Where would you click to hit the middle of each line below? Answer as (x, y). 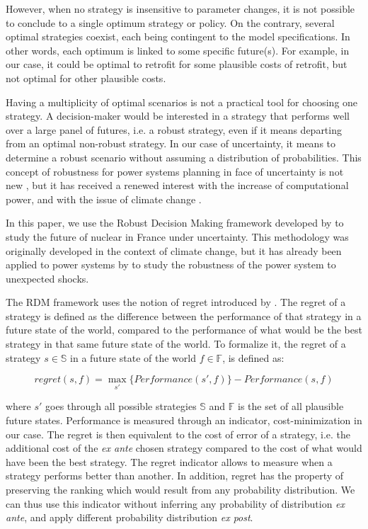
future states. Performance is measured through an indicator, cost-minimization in (184, 420)
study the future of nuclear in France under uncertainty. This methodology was (177, 236)
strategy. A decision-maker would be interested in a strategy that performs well (178, 116)
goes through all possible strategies (121, 406)
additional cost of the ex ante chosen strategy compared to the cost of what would (184, 448)
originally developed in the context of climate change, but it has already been (174, 250)
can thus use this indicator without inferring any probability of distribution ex (176, 503)
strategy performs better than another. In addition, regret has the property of (175, 476)
